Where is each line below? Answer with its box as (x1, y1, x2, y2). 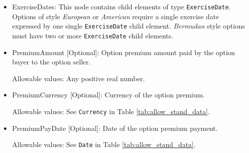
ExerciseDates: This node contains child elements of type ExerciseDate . (12, 1, 231, 11)
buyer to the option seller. (12, 57, 91, 67)
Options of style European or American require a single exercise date (12, 11, 219, 21)
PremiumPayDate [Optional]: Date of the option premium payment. (12, 122, 218, 133)
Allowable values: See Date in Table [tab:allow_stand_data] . (12, 139, 196, 150)
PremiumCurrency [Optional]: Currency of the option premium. (12, 90, 205, 100)
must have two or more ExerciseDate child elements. (12, 30, 174, 40)
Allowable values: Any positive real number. (12, 73, 145, 83)
